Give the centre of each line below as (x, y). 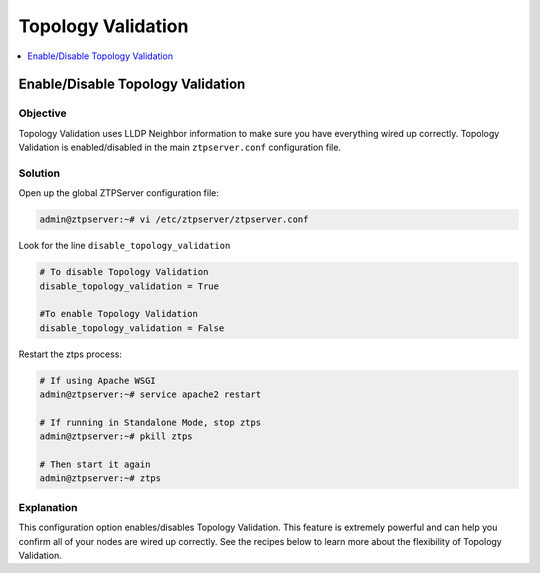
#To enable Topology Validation (119, 314)
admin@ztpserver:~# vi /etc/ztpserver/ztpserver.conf (174, 219)
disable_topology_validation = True (129, 286)
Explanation (48, 507)
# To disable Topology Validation (124, 272)
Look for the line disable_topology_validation (124, 246)
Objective (42, 113)
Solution (39, 173)
